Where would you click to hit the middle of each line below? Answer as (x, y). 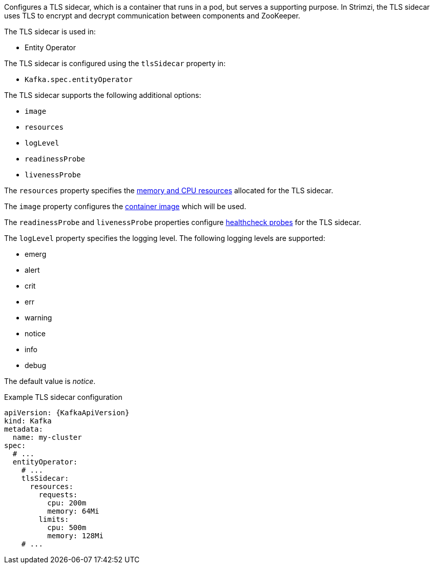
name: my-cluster (47, 437)
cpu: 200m (67, 503)
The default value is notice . (50, 381)
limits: (54, 519)
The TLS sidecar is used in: (50, 32)
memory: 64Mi (73, 511)
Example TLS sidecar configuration (63, 397)
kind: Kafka (28, 421)
